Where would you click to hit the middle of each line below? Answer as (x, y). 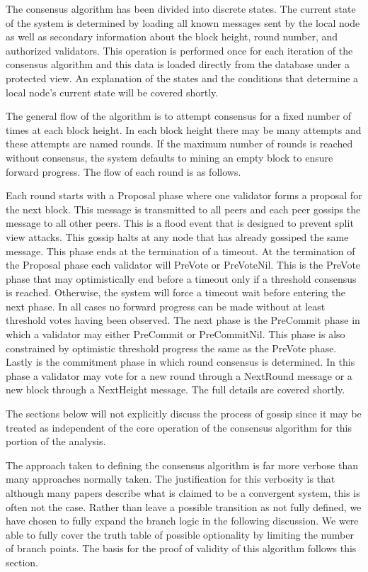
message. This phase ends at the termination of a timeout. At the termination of (180, 251)
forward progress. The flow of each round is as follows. (123, 171)
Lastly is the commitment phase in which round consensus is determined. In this (180, 362)
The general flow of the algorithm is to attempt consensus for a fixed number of (179, 116)
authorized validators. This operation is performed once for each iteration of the (179, 50)
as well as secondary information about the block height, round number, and (172, 37)
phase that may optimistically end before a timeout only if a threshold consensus (181, 278)
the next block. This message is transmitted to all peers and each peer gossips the (183, 209)
